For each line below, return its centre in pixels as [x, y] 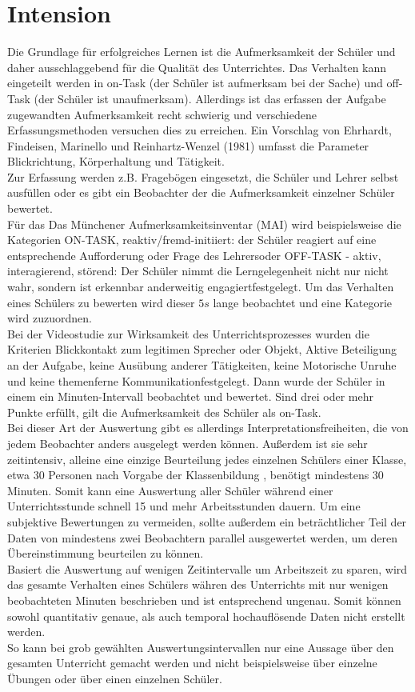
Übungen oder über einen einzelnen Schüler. [115, 678]
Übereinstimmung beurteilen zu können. [106, 553]
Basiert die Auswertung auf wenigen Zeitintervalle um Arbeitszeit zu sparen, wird [207, 568]
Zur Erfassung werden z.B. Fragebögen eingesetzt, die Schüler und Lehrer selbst [203, 176]
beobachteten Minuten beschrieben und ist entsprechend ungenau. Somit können [204, 600]
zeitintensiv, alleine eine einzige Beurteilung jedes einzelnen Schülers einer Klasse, [207, 459]
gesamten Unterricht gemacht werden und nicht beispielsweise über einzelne [192, 663]
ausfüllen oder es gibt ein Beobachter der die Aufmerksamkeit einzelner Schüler [201, 192]
